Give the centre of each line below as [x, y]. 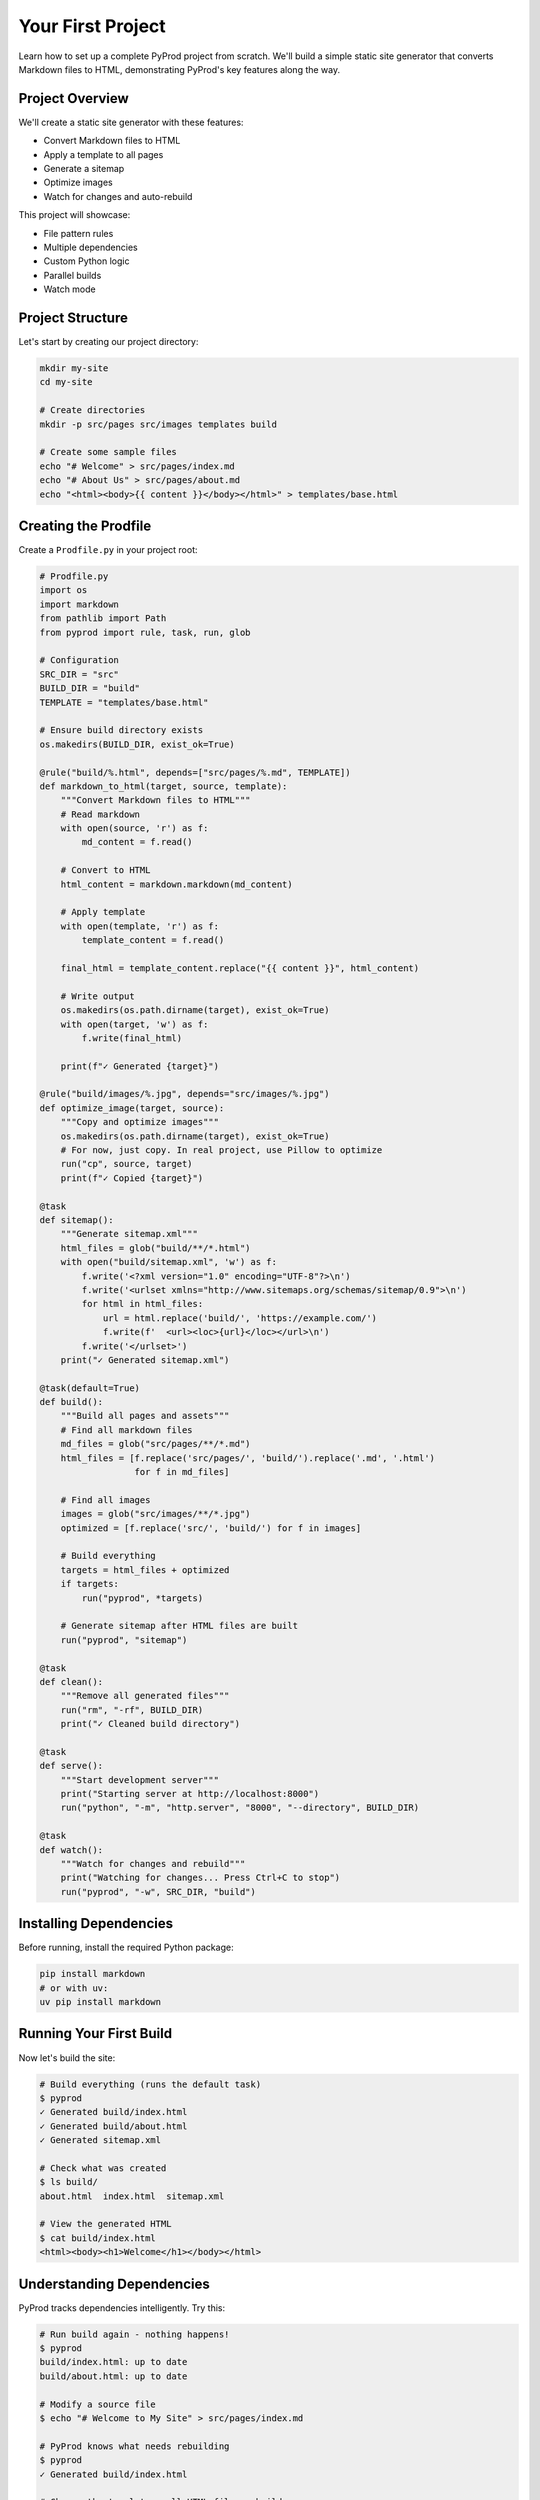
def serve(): [71, 1766]
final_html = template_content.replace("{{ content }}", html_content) [240, 968]
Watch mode [69, 289]
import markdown [79, 604]
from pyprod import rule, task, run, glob [145, 632]
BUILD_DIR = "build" [89, 688]
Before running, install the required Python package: [126, 1947]
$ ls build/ [69, 2182]
